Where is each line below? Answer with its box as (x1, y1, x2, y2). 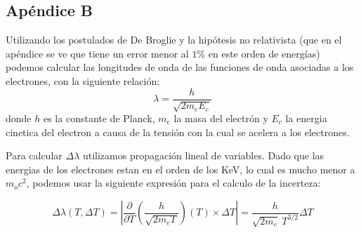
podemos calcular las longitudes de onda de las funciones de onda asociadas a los (6, 60, 354, 74)
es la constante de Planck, (43, 111, 155, 126)
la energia (285, 111, 327, 126)
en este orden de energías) (208, 46, 320, 60)
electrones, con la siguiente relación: (6, 73, 160, 88)
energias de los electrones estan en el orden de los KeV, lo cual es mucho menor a (6, 161, 355, 176)
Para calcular (6, 148, 63, 163)
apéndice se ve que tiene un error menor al (6, 46, 189, 60)
